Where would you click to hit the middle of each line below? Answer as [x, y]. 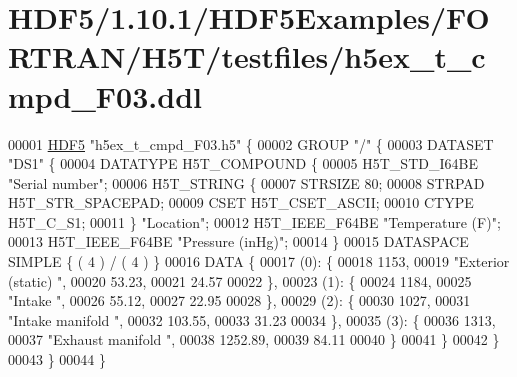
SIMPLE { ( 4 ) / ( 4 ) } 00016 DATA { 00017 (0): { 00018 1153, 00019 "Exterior [259, 261]
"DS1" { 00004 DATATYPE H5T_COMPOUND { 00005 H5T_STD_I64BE [243, 163]
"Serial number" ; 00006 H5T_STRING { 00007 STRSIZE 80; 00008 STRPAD [246, 182]
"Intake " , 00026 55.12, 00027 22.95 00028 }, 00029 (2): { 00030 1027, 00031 [239, 300]
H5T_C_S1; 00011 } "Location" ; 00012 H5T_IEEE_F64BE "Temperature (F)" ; [254, 221]
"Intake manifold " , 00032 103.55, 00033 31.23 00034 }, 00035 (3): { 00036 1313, [252, 319]
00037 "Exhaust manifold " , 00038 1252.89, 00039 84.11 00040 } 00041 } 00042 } [254, 339]
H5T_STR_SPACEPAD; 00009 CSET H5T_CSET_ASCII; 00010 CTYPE [241, 202]
